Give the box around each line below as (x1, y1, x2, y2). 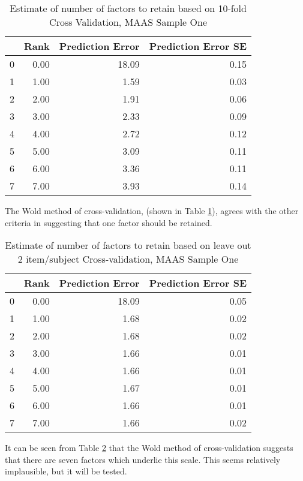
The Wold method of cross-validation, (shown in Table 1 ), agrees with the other (5, 205, 299, 217)
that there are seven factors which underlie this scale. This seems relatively (5, 453, 281, 465)
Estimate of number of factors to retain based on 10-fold (10, 1, 247, 15)
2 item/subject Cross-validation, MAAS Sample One (17, 252, 239, 266)
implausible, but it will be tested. (5, 465, 127, 477)
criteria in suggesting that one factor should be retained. (5, 216, 212, 229)
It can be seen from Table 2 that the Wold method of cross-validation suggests (5, 441, 293, 454)
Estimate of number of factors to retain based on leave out (5, 238, 251, 252)
